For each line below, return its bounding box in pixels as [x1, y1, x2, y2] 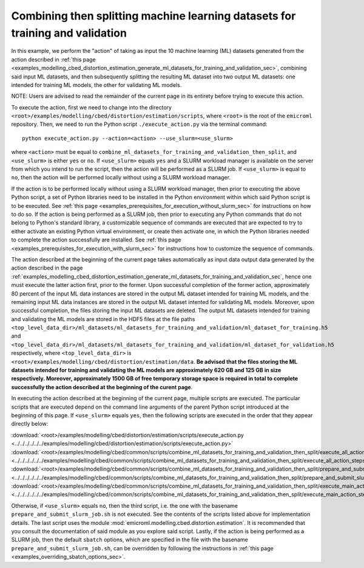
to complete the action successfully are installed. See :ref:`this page [11, 236, 181, 243]
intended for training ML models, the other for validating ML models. [11, 81, 182, 88]
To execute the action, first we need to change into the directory [11, 103, 172, 111]
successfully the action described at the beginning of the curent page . [11, 383, 193, 390]
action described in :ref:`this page [11, 55, 96, 63]
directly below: [11, 420, 49, 428]
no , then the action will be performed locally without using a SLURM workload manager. [11, 174, 231, 181]
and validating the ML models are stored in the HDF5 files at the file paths [11, 315, 195, 322]
